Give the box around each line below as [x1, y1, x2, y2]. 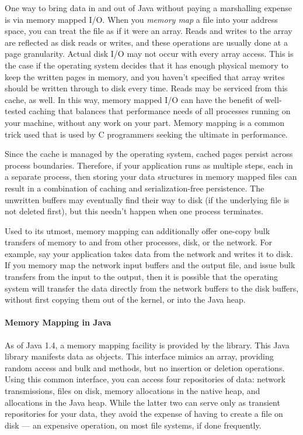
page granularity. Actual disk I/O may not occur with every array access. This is [5, 47, 294, 60]
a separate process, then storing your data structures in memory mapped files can [5, 170, 297, 183]
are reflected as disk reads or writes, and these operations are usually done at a [5, 36, 288, 48]
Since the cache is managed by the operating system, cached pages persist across [5, 148, 293, 160]
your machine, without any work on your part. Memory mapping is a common [5, 116, 285, 128]
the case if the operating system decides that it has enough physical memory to [5, 59, 288, 71]
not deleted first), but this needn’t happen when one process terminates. [5, 205, 264, 217]
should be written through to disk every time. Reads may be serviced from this [5, 82, 288, 94]
